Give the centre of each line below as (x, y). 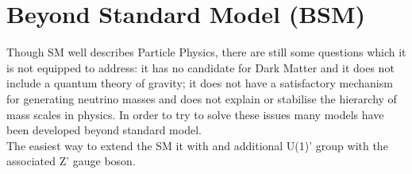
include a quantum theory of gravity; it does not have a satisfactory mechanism (200, 83)
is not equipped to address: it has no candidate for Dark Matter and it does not (200, 67)
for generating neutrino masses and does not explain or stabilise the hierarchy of (202, 98)
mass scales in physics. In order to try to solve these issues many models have (195, 114)
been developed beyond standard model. (104, 130)
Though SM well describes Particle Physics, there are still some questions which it (206, 52)
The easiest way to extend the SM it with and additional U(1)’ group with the (197, 145)
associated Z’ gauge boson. (71, 161)
